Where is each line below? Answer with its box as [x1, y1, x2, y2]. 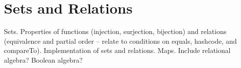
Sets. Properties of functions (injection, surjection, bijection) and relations [4, 26, 227, 36]
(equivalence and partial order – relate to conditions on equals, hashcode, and [4, 35, 237, 46]
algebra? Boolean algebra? [4, 54, 83, 65]
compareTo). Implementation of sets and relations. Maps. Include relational [4, 45, 231, 55]
